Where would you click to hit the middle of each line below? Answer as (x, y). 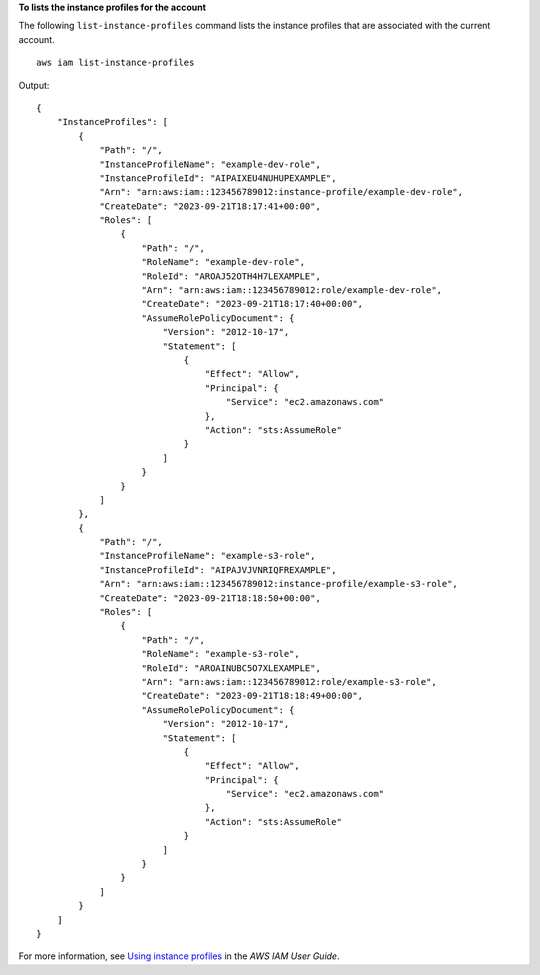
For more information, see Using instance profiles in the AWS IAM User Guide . (179, 956)
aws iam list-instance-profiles (115, 63)
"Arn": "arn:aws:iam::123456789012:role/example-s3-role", (289, 681)
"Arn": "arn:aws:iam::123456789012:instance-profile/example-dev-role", (281, 192)
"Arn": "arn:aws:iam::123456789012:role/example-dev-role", (292, 290)
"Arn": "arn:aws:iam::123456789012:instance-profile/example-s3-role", (279, 584)
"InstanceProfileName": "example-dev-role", (210, 164)
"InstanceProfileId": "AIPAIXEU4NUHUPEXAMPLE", (218, 178)
